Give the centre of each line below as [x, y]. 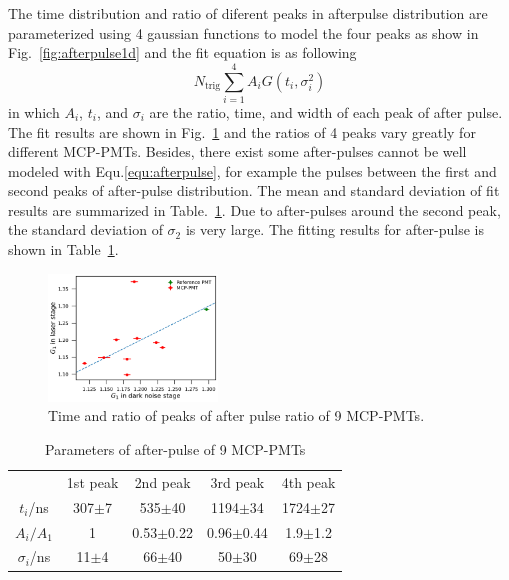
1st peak [92, 481]
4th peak [308, 481]
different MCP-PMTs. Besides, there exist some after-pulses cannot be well [237, 151]
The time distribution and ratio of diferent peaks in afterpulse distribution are [248, 13]
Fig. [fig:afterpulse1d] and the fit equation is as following [182, 52]
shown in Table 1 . [63, 249]
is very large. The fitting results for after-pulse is [335, 229]
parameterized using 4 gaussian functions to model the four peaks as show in [243, 32]
